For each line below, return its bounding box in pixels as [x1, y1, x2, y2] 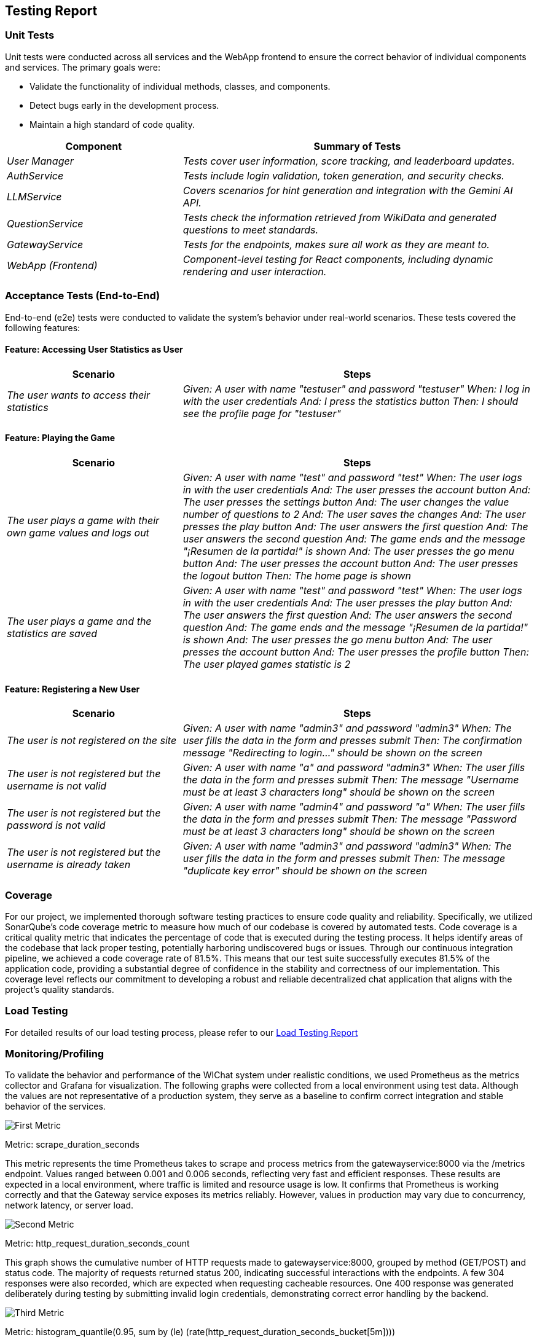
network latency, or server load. [5, 1200, 134, 1211]
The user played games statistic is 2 [182, 657, 351, 670]
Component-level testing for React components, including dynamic [182, 253, 493, 265]
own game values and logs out [7, 526, 149, 539]
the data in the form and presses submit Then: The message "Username [182, 774, 519, 786]
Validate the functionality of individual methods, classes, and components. [29, 80, 331, 92]
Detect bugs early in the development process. [29, 100, 219, 111]
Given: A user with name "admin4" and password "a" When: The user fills [182, 801, 525, 813]
